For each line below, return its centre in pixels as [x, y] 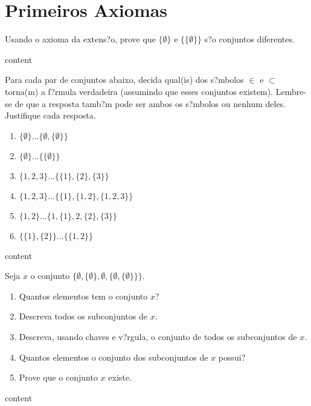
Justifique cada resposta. [50, 115]
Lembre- [291, 91]
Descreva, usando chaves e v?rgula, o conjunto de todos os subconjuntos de [158, 337]
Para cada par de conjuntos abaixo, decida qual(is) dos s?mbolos [124, 80]
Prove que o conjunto [58, 377]
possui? [232, 357]
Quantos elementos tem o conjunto [83, 296]
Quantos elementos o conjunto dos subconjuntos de [114, 357]
